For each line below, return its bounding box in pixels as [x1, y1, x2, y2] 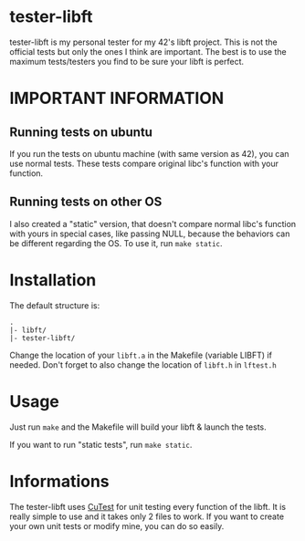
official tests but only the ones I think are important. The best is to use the [9, 46, 287, 57]
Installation [9, 269, 97, 290]
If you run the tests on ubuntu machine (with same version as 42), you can [9, 148, 289, 159]
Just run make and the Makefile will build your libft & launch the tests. [9, 421, 267, 432]
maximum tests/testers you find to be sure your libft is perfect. [9, 56, 245, 67]
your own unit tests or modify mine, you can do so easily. [9, 520, 225, 531]
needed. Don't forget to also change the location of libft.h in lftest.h [9, 359, 277, 370]
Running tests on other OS [9, 194, 163, 210]
